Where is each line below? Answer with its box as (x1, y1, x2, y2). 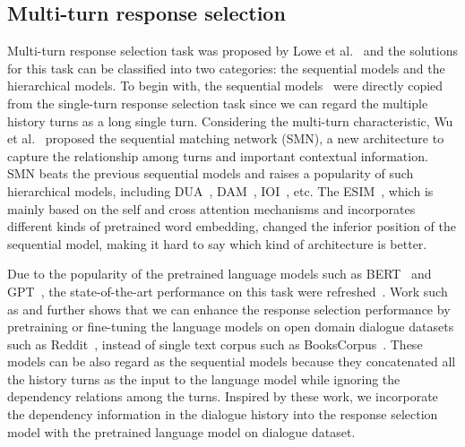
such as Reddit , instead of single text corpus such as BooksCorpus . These (7, 334, 423, 353)
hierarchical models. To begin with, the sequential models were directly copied (7, 76, 443, 95)
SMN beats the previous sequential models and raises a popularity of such (7, 164, 414, 183)
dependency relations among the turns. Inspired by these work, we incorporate (7, 387, 438, 406)
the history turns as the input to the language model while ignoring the (7, 369, 400, 388)
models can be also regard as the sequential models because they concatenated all (7, 352, 456, 371)
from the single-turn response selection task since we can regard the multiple (7, 93, 428, 112)
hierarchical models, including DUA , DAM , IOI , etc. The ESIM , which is (7, 181, 434, 200)
